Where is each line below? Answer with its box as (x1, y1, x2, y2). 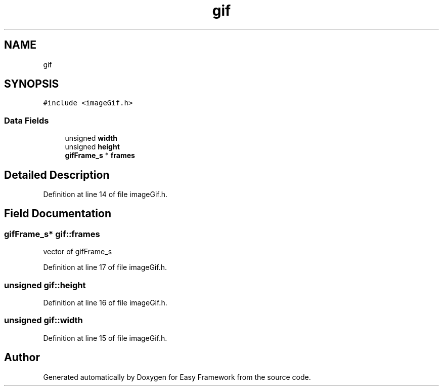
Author (4, 351, 40, 364)
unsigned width (65, 134, 117, 143)
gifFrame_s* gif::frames (4, 228, 100, 239)
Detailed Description (4, 168, 110, 181)
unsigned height (65, 142, 120, 151)
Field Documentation (4, 207, 111, 220)
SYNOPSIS (4, 77, 59, 91)
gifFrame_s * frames (65, 151, 135, 160)
